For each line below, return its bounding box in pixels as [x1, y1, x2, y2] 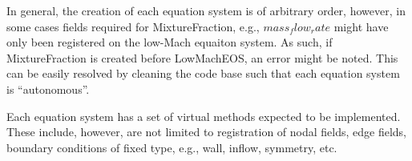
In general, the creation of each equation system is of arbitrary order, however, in [6, 2, 406, 18]
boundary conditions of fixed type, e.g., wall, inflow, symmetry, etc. [6, 139, 337, 155]
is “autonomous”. [6, 80, 90, 97]
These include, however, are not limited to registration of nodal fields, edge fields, [6, 123, 407, 140]
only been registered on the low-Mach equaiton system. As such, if [6, 34, 333, 50]
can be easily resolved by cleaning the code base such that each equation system [6, 65, 400, 82]
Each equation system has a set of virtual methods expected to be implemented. [6, 107, 401, 124]
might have [333, 18, 389, 34]
